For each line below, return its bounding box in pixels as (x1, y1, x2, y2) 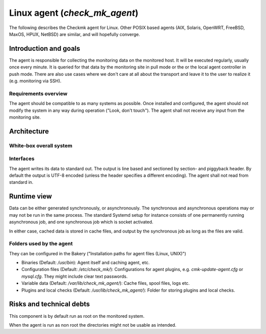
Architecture (9, 127, 49, 135)
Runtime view (9, 192, 52, 200)
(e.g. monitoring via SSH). (9, 78, 62, 84)
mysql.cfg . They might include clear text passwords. (21, 273, 128, 279)
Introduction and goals (9, 44, 81, 53)
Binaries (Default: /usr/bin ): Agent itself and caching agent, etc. (21, 260, 150, 266)
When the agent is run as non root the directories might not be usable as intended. (9, 322, 177, 328)
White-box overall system (9, 142, 72, 149)
